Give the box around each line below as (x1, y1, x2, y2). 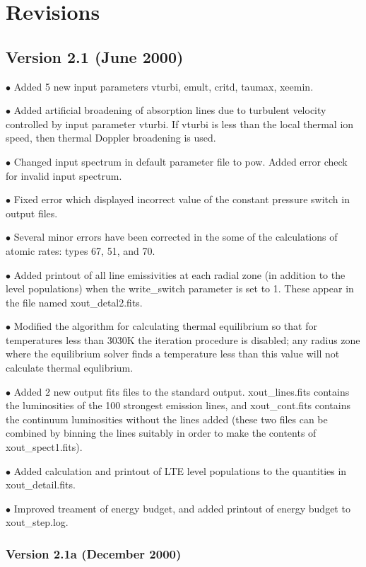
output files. (6, 205, 58, 220)
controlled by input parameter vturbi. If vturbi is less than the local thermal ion (6, 116, 354, 131)
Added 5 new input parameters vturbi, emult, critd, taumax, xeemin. (13, 79, 314, 93)
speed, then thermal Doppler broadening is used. (6, 130, 216, 145)
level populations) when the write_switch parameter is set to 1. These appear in (6, 281, 354, 296)
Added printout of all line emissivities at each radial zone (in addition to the (13, 267, 346, 282)
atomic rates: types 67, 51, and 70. (6, 243, 155, 258)
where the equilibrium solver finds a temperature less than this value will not (6, 346, 340, 361)
